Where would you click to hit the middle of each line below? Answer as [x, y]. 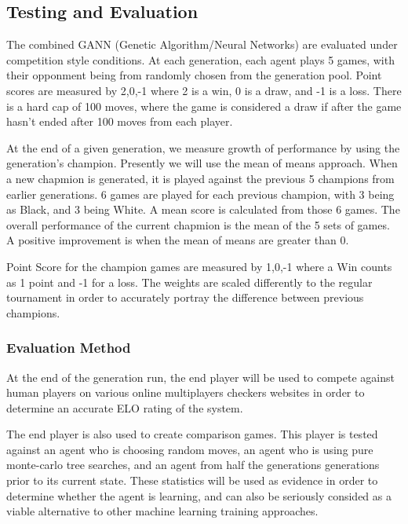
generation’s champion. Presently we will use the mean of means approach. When [202, 163]
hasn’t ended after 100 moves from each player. [120, 121]
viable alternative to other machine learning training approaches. [162, 511]
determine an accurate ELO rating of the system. [125, 407]
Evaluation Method [69, 348]
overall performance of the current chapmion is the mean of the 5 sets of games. [198, 224]
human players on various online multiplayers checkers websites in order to [186, 392]
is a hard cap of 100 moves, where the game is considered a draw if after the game [204, 106]
